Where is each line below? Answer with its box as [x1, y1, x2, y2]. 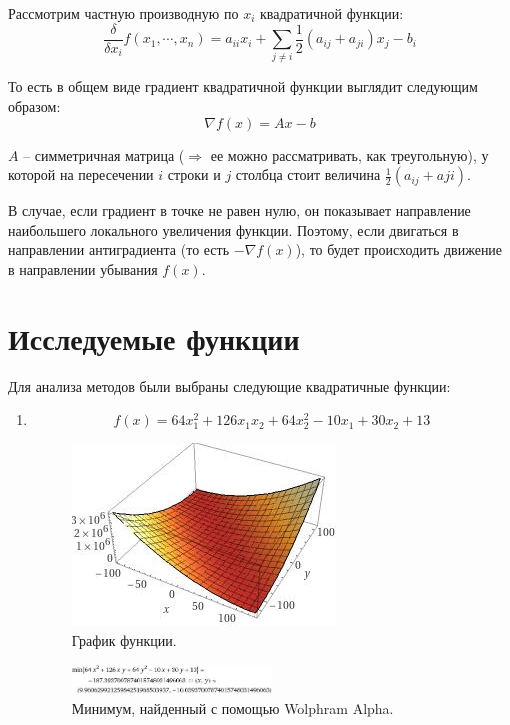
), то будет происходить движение [295, 239, 503, 260]
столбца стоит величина [235, 164, 381, 185]
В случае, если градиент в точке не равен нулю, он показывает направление [8, 200, 471, 221]
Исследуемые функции [8, 317, 300, 358]
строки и [167, 164, 221, 185]
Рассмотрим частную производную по [8, 3, 239, 23]
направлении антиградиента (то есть [8, 239, 230, 260]
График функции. [71, 630, 177, 651]
